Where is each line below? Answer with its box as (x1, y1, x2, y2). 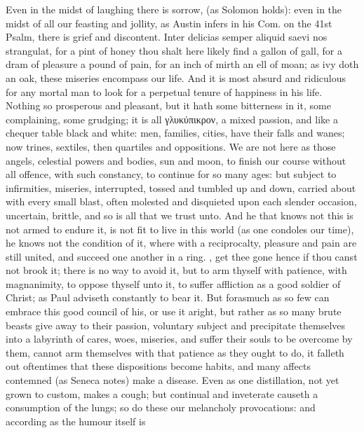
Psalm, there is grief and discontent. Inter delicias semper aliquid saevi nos (6, 29, 328, 44)
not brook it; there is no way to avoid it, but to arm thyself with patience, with (6, 263, 347, 277)
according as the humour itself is (6, 413, 146, 428)
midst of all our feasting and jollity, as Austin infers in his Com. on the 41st (6, 15, 332, 30)
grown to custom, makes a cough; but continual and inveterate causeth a (6, 386, 318, 401)
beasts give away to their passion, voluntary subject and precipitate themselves (6, 317, 346, 332)
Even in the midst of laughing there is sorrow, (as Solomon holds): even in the (6, 2, 342, 16)
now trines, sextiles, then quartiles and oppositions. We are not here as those (6, 139, 336, 153)
